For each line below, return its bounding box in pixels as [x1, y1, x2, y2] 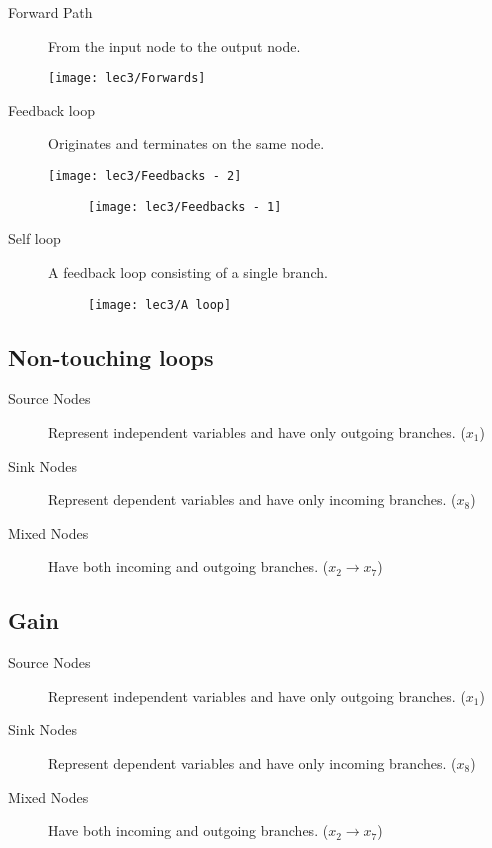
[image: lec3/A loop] [88, 297, 232, 312]
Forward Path [8, 2, 93, 22]
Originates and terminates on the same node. [48, 133, 325, 154]
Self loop [8, 228, 61, 249]
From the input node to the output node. [48, 35, 301, 56]
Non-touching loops [8, 341, 214, 372]
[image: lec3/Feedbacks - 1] [88, 199, 282, 214]
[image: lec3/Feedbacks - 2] [48, 169, 242, 184]
